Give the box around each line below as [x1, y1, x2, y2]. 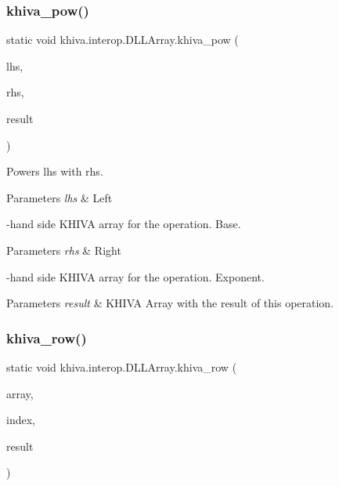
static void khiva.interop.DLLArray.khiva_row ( [6, 358, 237, 375]
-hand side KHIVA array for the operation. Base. [6, 216, 241, 232]
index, [6, 412, 35, 428]
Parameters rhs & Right [6, 241, 121, 258]
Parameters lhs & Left [6, 189, 113, 205]
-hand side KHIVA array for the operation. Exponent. [6, 268, 265, 285]
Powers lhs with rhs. [6, 163, 103, 180]
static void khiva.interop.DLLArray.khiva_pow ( [6, 31, 239, 48]
